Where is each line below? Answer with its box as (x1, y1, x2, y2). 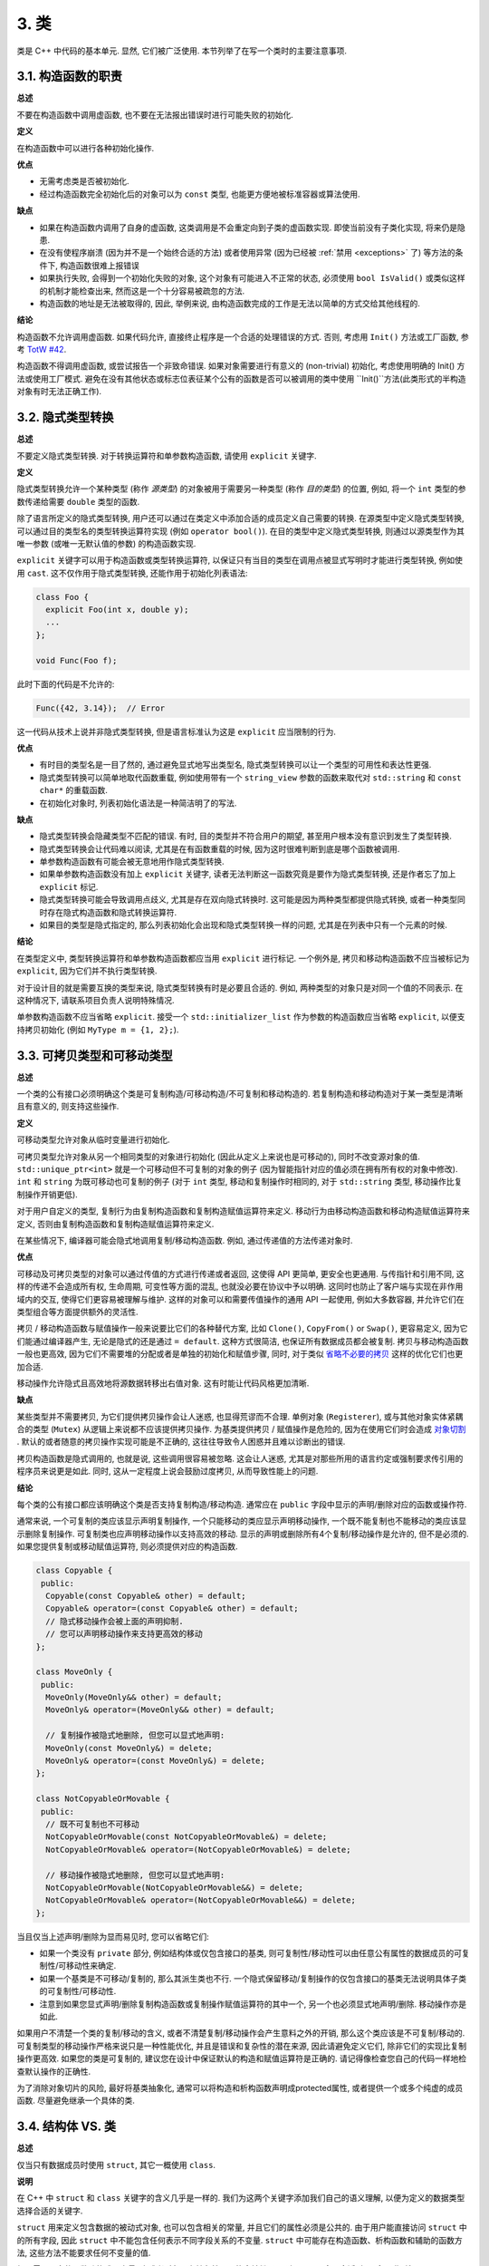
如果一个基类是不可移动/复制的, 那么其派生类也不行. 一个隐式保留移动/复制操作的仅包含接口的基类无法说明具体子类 (39, 1972, 467, 1984)
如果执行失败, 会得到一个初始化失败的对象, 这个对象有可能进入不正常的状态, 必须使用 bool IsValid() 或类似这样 (39, 273, 465, 284)
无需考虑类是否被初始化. (39, 176, 130, 187)
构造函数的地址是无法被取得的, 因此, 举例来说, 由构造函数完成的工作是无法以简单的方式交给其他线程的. (39, 297, 420, 308)
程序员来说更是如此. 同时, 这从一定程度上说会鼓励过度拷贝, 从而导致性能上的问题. (16, 1466, 319, 1477)
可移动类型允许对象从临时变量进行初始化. (16, 1134, 171, 1146)
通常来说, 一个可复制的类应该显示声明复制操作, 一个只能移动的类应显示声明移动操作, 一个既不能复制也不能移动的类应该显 (16, 1516, 466, 1526)
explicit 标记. (39, 881, 99, 892)
